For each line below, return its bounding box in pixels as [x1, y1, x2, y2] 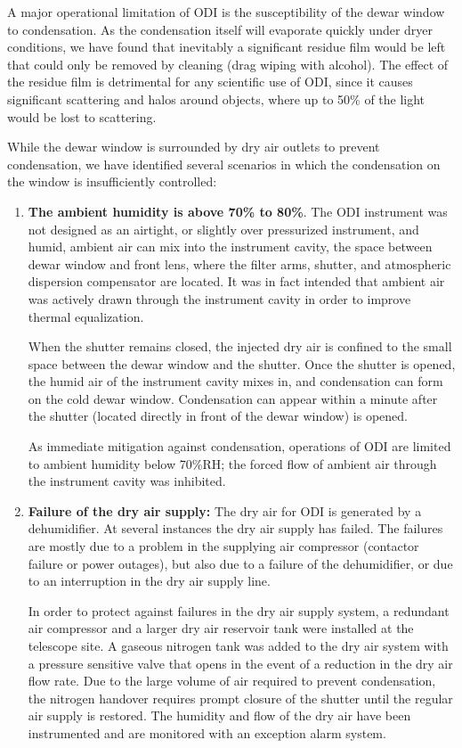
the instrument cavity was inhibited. [28, 472, 226, 490]
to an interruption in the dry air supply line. [28, 571, 271, 590]
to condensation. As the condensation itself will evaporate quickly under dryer [7, 20, 434, 38]
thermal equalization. [28, 307, 144, 325]
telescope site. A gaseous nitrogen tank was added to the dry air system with [28, 637, 449, 654]
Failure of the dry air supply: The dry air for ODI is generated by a [28, 501, 422, 520]
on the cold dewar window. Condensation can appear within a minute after [28, 389, 438, 407]
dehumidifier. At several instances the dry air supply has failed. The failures [28, 519, 443, 538]
